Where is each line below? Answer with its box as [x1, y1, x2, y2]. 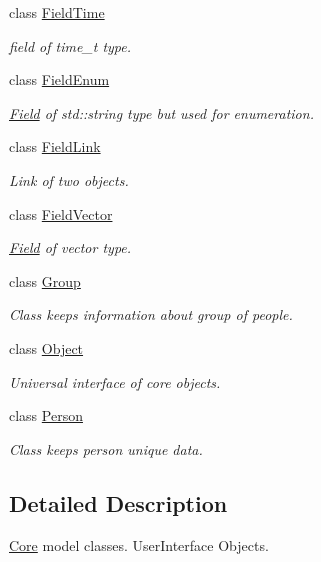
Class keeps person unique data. [9, 438, 203, 459]
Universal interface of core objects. [9, 371, 221, 392]
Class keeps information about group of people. [9, 304, 293, 325]
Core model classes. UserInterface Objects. [9, 534, 269, 555]
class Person [9, 405, 83, 426]
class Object [9, 337, 84, 358]
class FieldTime [9, 2, 105, 22]
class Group [9, 270, 81, 291]
